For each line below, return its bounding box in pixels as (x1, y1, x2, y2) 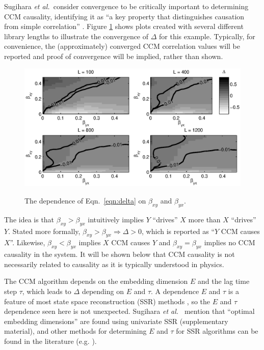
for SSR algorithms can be (176, 326, 258, 336)
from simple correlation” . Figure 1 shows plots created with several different (4, 21, 244, 32)
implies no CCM (204, 237, 255, 248)
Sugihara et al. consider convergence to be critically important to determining (4, 1, 249, 11)
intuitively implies (88, 214, 144, 224)
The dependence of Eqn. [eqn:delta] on (24, 195, 146, 206)
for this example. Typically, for (159, 31, 255, 41)
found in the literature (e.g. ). (4, 335, 97, 346)
